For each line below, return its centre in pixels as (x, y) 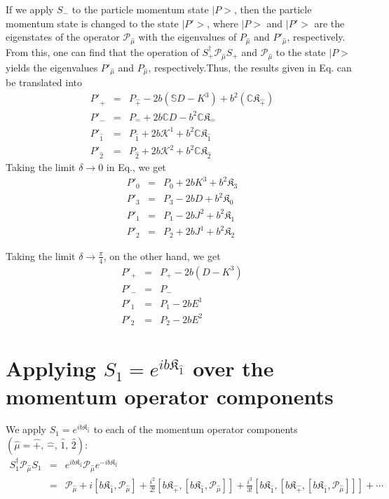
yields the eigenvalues (52, 67)
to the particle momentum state (140, 9)
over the (233, 368)
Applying (51, 368)
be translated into (44, 82)
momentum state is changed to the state (92, 23)
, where (223, 23)
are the (329, 23)
